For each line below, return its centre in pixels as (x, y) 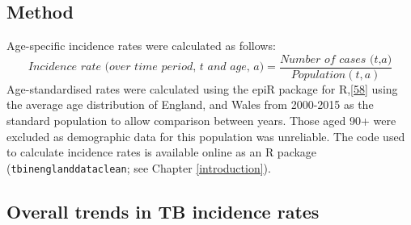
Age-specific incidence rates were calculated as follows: (141, 46)
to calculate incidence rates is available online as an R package (162, 152)
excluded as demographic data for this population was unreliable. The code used (206, 136)
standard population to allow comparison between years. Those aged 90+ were (201, 121)
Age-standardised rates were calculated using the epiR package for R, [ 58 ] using (202, 88)
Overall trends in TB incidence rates (163, 211)
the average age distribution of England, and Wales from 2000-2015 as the (190, 104)
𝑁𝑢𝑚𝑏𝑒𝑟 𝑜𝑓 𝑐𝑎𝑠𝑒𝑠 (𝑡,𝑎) (336, 59)
